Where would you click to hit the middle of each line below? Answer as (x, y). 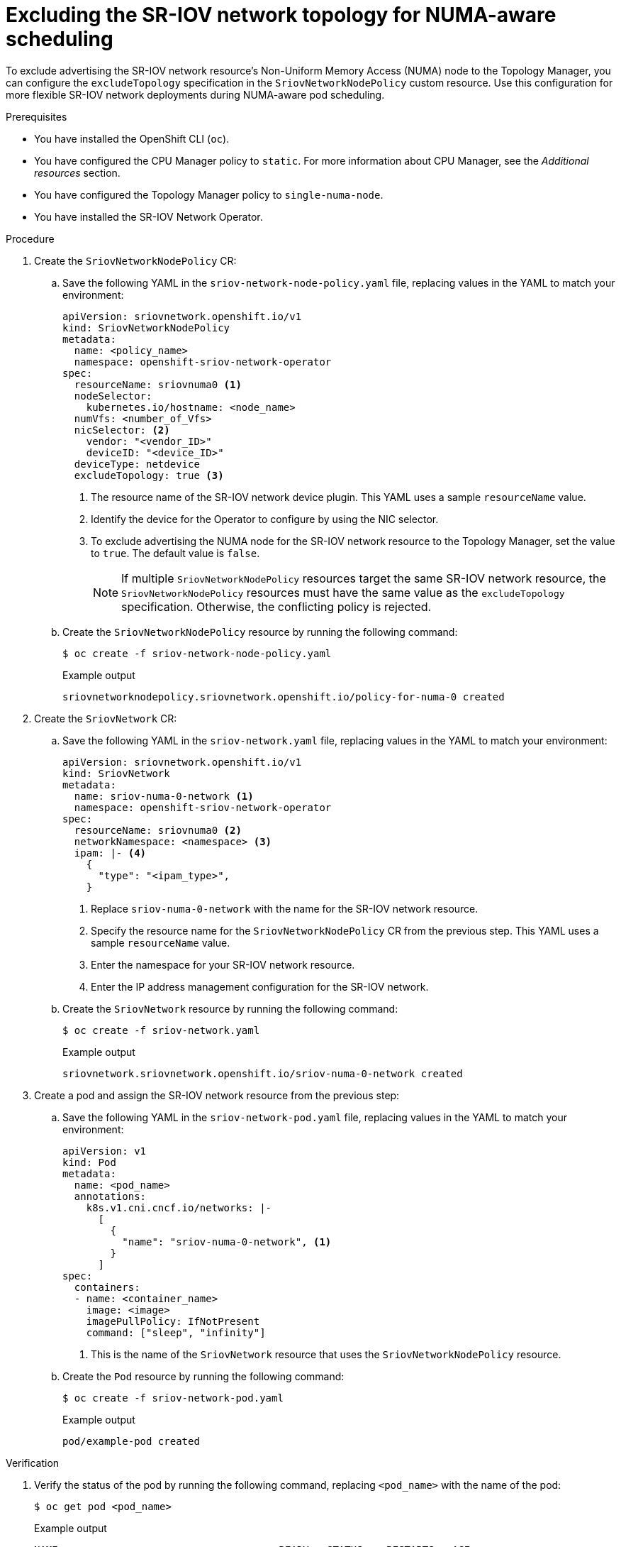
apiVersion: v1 (105, 1151)
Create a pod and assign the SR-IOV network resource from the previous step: (217, 1095)
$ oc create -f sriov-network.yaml (161, 1030)
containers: (107, 1287)
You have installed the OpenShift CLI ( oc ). (132, 138)
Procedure (30, 238)
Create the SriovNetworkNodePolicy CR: (135, 260)
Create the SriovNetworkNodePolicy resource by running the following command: (260, 632)
